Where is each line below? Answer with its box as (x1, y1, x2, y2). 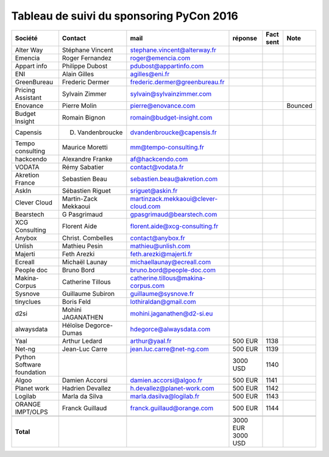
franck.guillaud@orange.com (130, 403, 214, 412)
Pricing (15, 85, 36, 94)
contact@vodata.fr (130, 162, 184, 171)
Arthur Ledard (62, 336, 102, 345)
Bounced (286, 101, 313, 110)
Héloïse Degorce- (62, 321, 113, 329)
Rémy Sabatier (62, 162, 104, 171)
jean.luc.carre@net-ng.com (130, 345, 210, 353)
